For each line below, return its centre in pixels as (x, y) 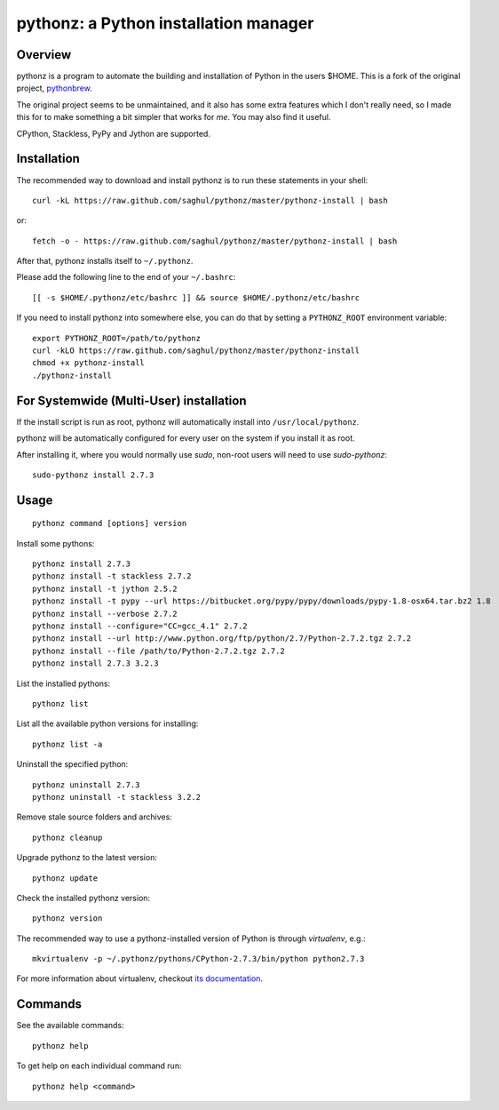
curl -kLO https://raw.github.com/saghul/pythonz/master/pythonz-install (196, 351)
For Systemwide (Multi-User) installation (131, 400)
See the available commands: (70, 1026)
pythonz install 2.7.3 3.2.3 (95, 663)
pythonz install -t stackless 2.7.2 (112, 576)
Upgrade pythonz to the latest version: (87, 858)
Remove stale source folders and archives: (94, 817)
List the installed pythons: (63, 683)
